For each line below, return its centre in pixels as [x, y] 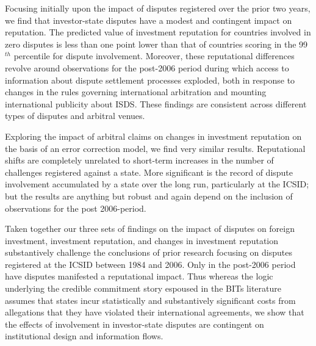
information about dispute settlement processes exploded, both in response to [150, 80]
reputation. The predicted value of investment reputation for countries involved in [158, 32]
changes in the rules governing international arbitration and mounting [136, 92]
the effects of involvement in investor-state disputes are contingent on [135, 324]
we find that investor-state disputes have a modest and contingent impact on [149, 20]
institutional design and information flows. [84, 336]
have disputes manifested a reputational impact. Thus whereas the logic [139, 276]
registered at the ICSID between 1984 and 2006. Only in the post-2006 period [150, 264]
